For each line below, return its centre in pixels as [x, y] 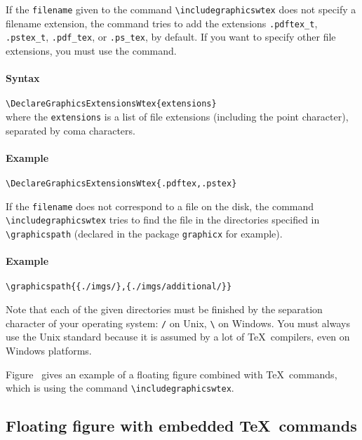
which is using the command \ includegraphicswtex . [120, 388]
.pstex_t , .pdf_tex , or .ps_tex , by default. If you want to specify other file [171, 37]
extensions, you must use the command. [91, 50]
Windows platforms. [49, 350]
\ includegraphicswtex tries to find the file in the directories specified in [163, 220]
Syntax [23, 78]
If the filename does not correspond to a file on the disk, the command [160, 206]
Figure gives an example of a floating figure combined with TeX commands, [172, 374]
